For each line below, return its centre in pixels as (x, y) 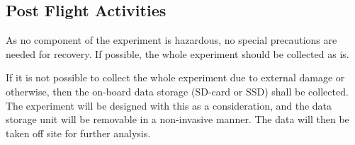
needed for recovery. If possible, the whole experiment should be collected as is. (177, 53)
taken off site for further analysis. (78, 133)
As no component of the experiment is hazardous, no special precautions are (171, 40)
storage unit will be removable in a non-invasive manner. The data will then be (177, 119)
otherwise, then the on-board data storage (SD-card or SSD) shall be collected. (177, 91)
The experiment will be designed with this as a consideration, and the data (169, 105)
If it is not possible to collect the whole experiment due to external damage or (175, 77)
